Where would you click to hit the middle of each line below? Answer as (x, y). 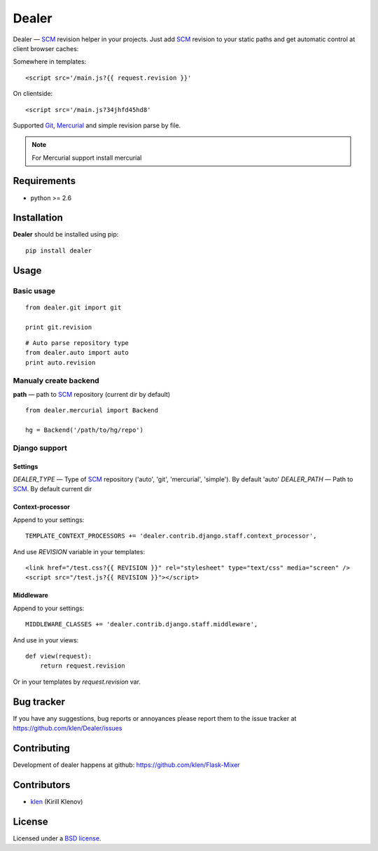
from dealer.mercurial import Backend (92, 410)
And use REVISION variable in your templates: (79, 551)
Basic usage (34, 290)
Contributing (41, 748)
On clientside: (33, 94)
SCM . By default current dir (52, 489)
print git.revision (59, 327)
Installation (38, 218)
